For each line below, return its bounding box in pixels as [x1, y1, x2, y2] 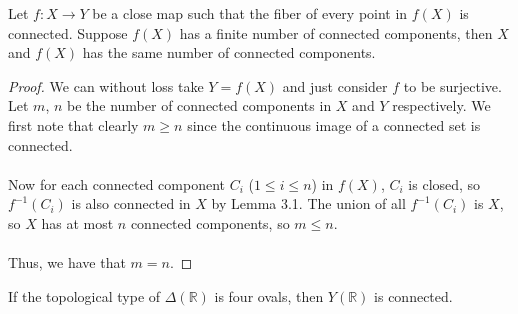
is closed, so [408, 173, 481, 194]
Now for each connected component [8, 173, 226, 194]
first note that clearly [8, 114, 139, 135]
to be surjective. [403, 75, 502, 96]
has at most [41, 212, 114, 233]
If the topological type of [8, 285, 161, 306]
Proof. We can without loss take [8, 75, 204, 96]
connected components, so [130, 212, 290, 233]
